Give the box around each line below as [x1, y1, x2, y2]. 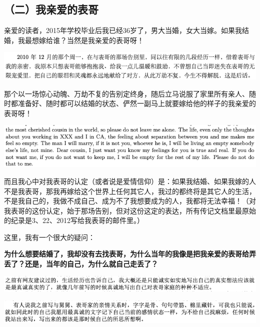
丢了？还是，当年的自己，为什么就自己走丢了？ [4, 258, 158, 269]
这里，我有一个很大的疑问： [4, 231, 95, 242]
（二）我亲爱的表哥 [4, 1, 98, 17]
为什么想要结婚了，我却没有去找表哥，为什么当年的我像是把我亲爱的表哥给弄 [4, 248, 256, 259]
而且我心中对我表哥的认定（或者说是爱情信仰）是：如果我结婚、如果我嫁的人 [4, 175, 256, 186]
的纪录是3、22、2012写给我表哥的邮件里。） [4, 215, 144, 225]
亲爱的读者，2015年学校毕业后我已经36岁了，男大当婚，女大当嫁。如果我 [4, 25, 242, 35]
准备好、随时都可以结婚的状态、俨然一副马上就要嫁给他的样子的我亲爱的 [17, 98, 256, 108]
